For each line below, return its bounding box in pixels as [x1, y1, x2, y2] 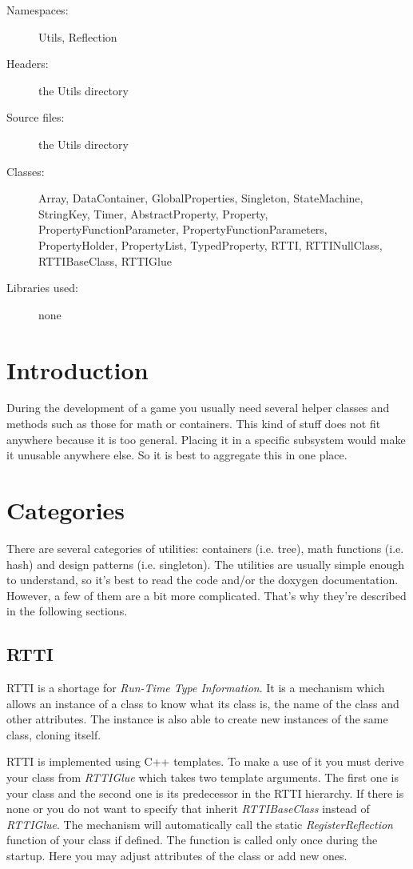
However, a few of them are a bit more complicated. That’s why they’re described [6, 587, 407, 603]
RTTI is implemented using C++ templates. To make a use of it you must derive [6, 753, 404, 770]
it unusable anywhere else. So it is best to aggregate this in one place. [6, 447, 347, 463]
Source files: [6, 109, 65, 126]
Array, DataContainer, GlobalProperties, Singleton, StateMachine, [38, 190, 363, 206]
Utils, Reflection [38, 28, 117, 45]
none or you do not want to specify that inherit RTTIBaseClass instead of [6, 800, 370, 817]
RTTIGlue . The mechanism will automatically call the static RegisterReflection [6, 815, 393, 832]
